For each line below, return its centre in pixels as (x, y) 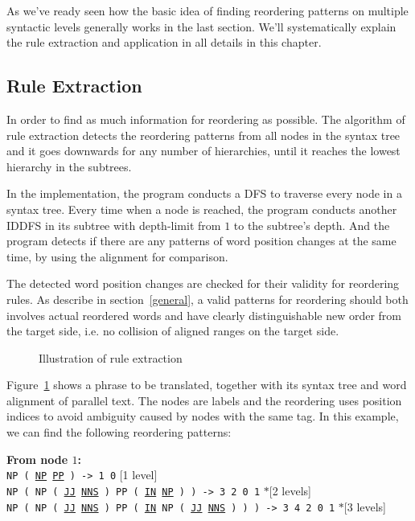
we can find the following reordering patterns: (119, 432)
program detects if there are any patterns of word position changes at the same (201, 241)
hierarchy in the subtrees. (69, 166)
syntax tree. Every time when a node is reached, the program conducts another (202, 209)
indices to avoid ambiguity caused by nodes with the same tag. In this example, (203, 416)
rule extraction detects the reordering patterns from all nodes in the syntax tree (203, 135)
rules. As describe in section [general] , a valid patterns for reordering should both (207, 299)
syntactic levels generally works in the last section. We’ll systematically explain (201, 26)
